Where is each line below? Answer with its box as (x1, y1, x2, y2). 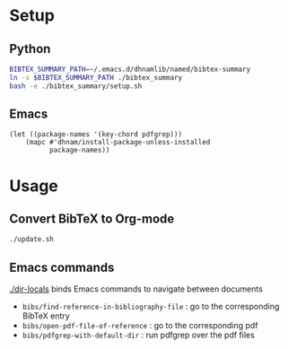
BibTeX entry (22, 310, 70, 321)
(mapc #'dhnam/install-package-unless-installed (25, 138, 211, 147)
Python (9, 41, 51, 57)
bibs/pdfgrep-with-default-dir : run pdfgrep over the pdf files (22, 329, 256, 341)
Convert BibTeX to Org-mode (9, 212, 175, 227)
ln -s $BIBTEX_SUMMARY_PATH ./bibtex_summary (9, 73, 182, 82)
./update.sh (9, 235, 54, 244)
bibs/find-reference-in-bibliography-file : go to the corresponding (22, 301, 280, 312)
